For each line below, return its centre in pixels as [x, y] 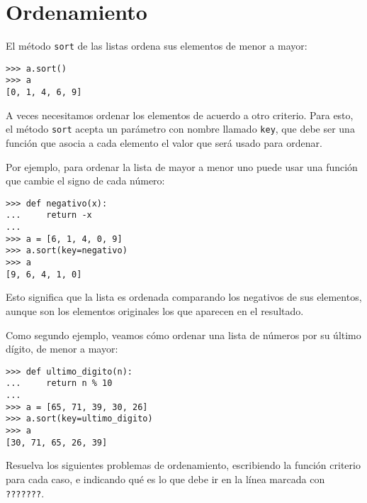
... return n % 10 [59, 383]
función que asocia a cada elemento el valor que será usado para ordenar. [164, 143]
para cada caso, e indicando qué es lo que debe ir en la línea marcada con [165, 479]
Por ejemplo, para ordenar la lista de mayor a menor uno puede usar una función [182, 166]
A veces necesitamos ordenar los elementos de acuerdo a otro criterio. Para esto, [180, 115]
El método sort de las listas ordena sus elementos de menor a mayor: [157, 46]
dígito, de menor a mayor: [62, 349]
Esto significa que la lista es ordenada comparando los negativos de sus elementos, [184, 297]
